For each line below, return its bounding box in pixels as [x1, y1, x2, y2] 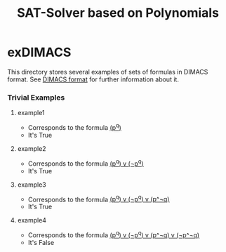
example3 [17, 180, 47, 189]
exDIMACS [7, 44, 72, 60]
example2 [17, 144, 47, 152]
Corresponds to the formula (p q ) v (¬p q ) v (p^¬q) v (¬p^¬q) [27, 230, 200, 239]
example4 [17, 216, 47, 225]
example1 [17, 109, 45, 117]
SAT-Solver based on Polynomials [16, 5, 220, 21]
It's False [27, 238, 55, 246]
